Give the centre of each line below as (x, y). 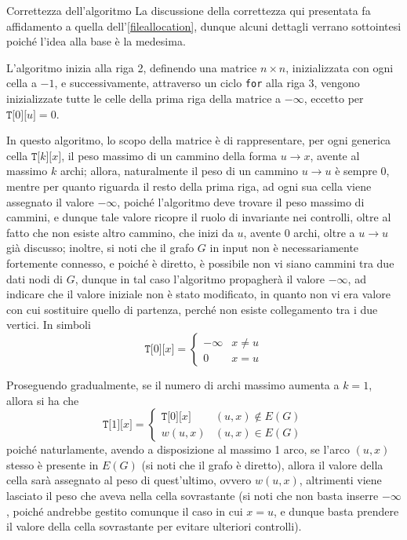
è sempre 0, (362, 171)
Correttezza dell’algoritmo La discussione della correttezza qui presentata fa (189, 10)
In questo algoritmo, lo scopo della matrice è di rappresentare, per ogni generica (199, 140)
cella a (22, 83)
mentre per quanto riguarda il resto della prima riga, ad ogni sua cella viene (189, 186)
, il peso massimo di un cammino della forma (169, 155)
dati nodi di (35, 278)
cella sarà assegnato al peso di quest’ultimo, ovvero (129, 480)
